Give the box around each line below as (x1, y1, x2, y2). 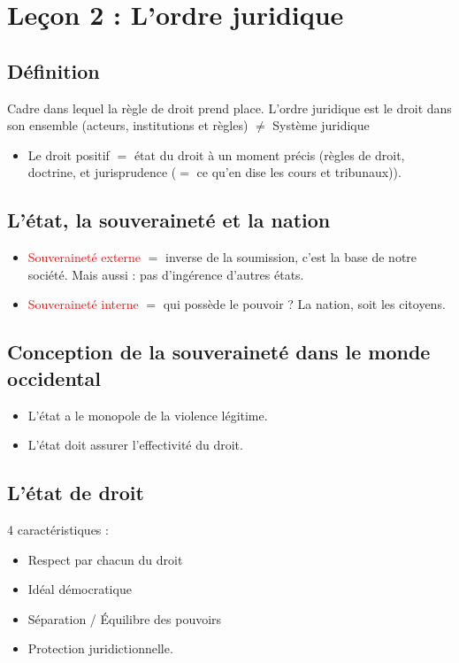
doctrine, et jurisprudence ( (27, 163, 177, 181)
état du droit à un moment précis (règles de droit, (134, 145, 405, 164)
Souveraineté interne (27, 295, 139, 313)
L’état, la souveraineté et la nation (7, 206, 331, 234)
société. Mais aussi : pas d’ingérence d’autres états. (27, 265, 304, 283)
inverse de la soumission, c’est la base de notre (165, 248, 417, 266)
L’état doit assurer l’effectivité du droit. (27, 436, 243, 454)
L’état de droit (7, 479, 144, 506)
